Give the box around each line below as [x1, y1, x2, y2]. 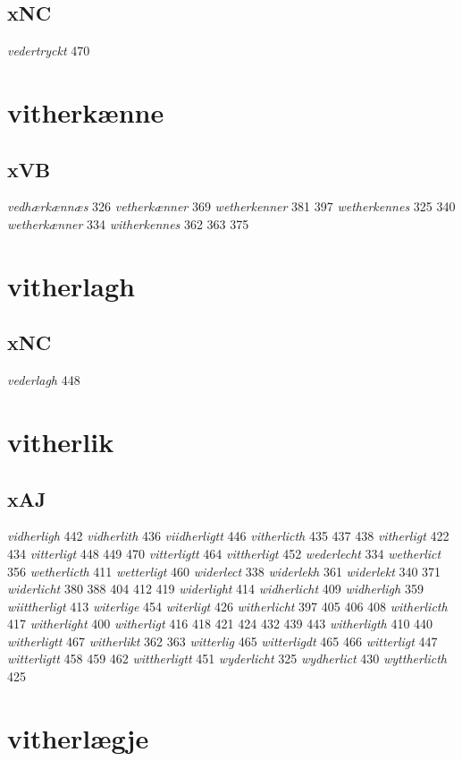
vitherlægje [7, 719, 149, 756]
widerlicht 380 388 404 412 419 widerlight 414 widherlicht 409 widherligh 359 [7, 579, 424, 598]
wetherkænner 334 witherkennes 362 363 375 [7, 214, 249, 233]
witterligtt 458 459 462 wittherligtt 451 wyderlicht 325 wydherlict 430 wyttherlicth [7, 649, 448, 668]
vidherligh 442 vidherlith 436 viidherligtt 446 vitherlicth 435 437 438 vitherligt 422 [7, 526, 449, 545]
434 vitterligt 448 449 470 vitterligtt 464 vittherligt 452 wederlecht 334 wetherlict [7, 543, 441, 562]
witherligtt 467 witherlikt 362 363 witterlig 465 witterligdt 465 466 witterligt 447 [7, 631, 438, 650]
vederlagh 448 [7, 371, 80, 389]
